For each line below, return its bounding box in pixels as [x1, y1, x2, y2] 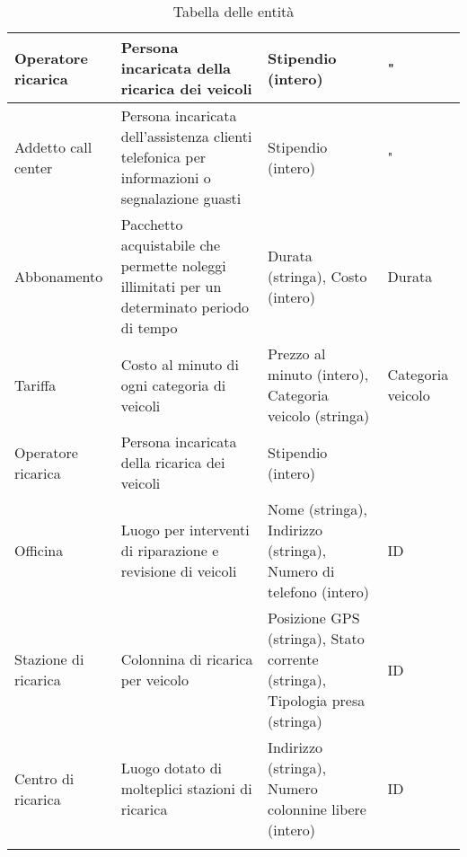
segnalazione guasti [120, 188, 242, 208]
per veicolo [120, 669, 189, 690]
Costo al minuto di [120, 353, 239, 375]
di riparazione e [120, 540, 219, 561]
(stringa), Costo [268, 265, 367, 287]
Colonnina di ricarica [120, 649, 253, 669]
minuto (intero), [268, 364, 369, 384]
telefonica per [120, 146, 207, 167]
